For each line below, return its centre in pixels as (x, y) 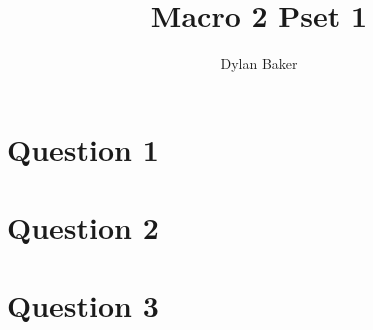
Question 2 (83, 227)
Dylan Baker (259, 63)
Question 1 (83, 148)
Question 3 (83, 305)
